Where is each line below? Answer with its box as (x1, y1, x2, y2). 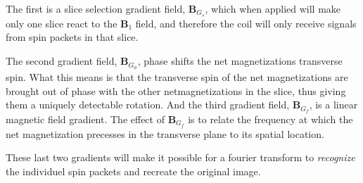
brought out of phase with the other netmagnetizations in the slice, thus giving (6, 83, 346, 98)
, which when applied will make (205, 1, 341, 15)
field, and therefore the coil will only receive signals (135, 15, 357, 30)
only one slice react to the (6, 15, 117, 30)
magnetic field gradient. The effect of (6, 111, 165, 126)
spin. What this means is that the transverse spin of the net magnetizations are (6, 69, 348, 84)
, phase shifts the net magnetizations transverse (137, 53, 343, 68)
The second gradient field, (6, 53, 117, 68)
